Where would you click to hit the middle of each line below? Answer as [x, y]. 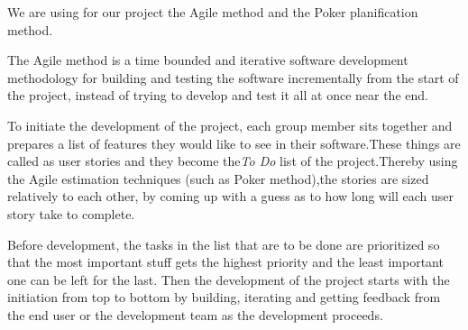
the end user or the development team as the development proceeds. [195, 314]
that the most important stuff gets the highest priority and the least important [225, 262]
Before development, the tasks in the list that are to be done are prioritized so [224, 244]
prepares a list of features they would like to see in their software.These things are [234, 143]
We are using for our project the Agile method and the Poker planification [213, 12]
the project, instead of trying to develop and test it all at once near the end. [218, 95]
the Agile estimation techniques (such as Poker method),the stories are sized [218, 178]
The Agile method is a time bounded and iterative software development [208, 60]
